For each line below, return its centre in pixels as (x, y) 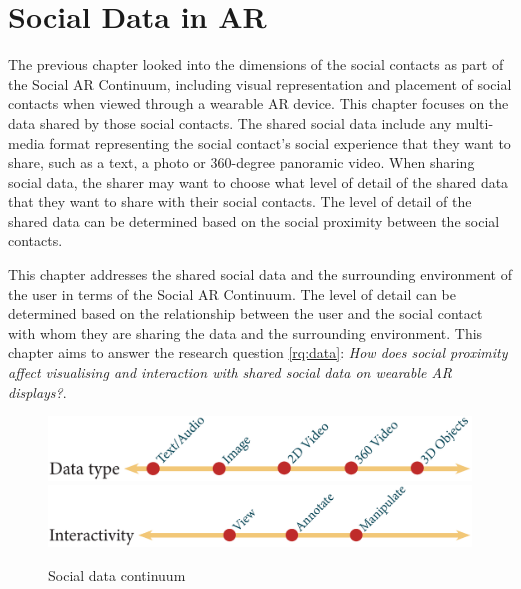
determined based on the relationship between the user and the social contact (245, 313)
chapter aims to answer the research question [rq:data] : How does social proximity (258, 352)
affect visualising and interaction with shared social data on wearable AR (230, 372)
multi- (475, 122)
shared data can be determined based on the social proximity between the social (254, 220)
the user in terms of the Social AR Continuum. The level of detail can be (232, 293)
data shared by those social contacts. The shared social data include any (230, 122)
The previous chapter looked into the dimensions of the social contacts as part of (256, 64)
